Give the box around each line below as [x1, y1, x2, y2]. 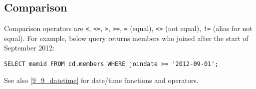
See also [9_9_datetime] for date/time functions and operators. [4, 74, 199, 85]
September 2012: [4, 42, 55, 53]
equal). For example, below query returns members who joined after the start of [4, 32, 249, 43]
